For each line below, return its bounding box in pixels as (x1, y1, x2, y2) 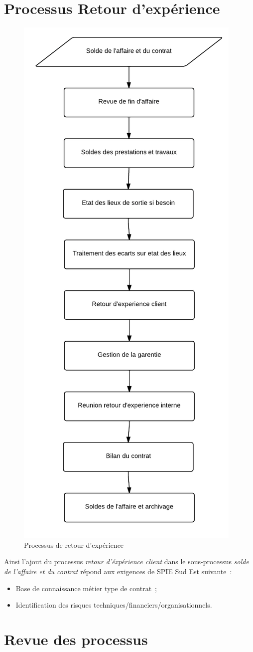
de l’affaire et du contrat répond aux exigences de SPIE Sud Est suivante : (4, 566, 232, 576)
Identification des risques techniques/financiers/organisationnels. (15, 600, 212, 610)
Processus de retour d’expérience (24, 539, 124, 550)
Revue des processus (4, 629, 148, 649)
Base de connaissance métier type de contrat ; (15, 583, 157, 593)
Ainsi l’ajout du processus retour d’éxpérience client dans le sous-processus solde (4, 556, 249, 567)
